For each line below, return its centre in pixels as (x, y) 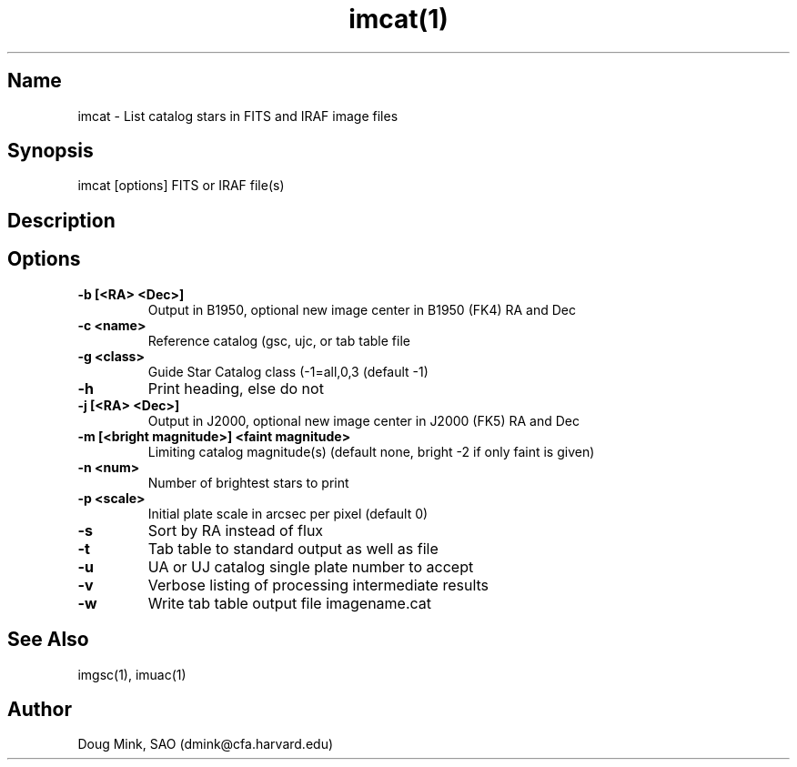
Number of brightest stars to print (248, 482)
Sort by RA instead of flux (236, 530)
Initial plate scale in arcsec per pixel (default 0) (288, 513)
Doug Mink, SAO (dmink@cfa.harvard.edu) (206, 744)
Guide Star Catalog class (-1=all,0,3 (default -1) (288, 371)
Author (40, 709)
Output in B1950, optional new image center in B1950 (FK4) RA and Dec (362, 309)
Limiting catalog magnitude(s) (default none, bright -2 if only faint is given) (371, 451)
